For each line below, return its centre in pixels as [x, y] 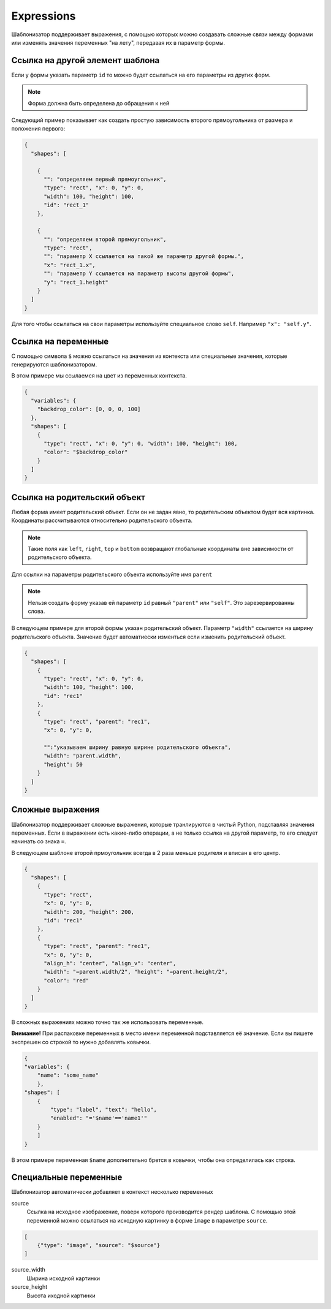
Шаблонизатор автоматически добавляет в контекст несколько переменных [112, 1192]
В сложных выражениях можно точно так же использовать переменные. [107, 1022]
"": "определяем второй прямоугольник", [105, 239]
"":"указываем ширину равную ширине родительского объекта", [138, 747]
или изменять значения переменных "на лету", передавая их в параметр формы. [118, 42]
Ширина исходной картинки [63, 1278]
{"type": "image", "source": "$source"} [99, 1245]
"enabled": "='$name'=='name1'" [98, 1118]
